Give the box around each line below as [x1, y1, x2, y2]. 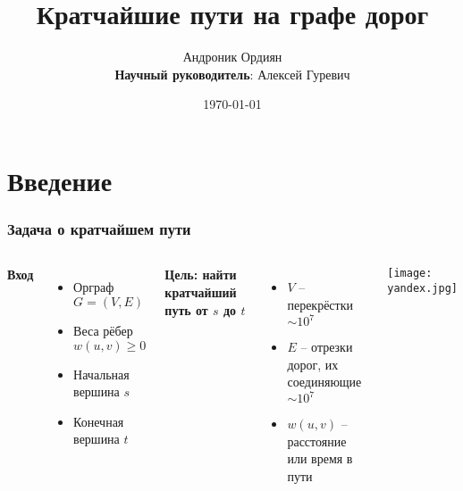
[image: [387, 267, 433, 280]
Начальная [73, 364, 130, 383]
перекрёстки [287, 295, 353, 313]
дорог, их [287, 354, 339, 373]
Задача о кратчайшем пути [7, 218, 191, 240]
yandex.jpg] [387, 281, 458, 295]
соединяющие [287, 372, 362, 391]
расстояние [287, 431, 347, 450]
